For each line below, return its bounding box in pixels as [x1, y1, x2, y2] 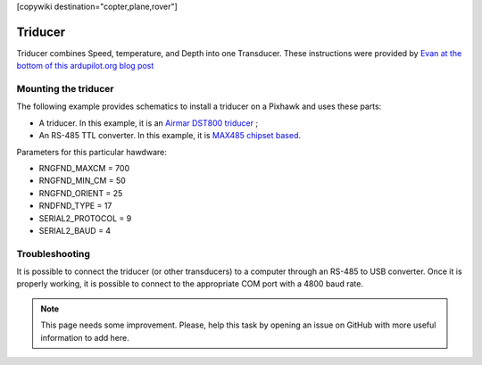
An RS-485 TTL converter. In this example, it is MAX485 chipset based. [38, 130, 302, 141]
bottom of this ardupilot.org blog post [16, 61, 154, 71]
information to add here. [40, 332, 129, 343]
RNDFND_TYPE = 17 [38, 201, 112, 212]
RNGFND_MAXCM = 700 [38, 163, 129, 173]
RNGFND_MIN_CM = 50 [38, 175, 127, 187]
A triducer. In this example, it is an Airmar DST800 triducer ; [38, 117, 259, 129]
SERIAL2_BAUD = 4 [38, 225, 112, 236]
